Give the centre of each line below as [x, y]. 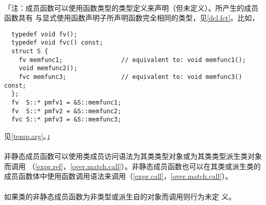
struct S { [30, 52]
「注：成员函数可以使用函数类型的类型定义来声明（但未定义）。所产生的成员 [131, 7]
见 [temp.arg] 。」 [29, 136]
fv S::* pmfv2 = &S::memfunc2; [66, 111]
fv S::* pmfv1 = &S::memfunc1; [66, 103]
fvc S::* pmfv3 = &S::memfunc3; [66, 120]
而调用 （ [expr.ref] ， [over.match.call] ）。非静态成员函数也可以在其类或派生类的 [132, 166]
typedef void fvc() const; [57, 43]
